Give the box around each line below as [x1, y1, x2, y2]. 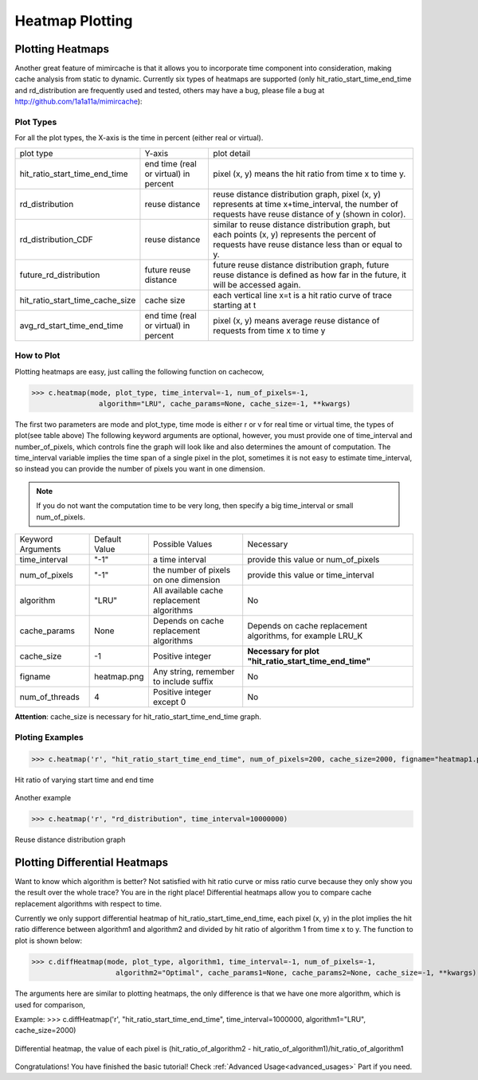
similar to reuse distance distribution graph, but [213, 219, 390, 230]
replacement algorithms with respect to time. [14, 898, 163, 908]
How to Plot [14, 350, 61, 362]
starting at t [213, 299, 257, 311]
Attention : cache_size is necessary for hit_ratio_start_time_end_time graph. [14, 712, 262, 721]
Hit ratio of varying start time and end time [14, 775, 155, 785]
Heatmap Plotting [14, 12, 133, 29]
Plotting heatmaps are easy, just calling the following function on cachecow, [14, 366, 264, 376]
